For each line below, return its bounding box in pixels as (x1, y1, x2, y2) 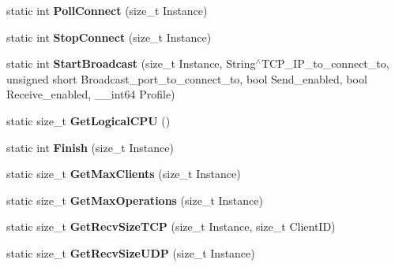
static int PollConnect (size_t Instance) (6, 2, 208, 18)
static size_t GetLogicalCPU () (6, 112, 171, 128)
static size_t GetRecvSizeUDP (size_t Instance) (6, 244, 255, 261)
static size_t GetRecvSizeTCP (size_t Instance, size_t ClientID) (6, 218, 336, 235)
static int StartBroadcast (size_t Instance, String (6, 55, 256, 72)
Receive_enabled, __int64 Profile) (6, 86, 175, 102)
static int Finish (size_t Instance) (6, 139, 174, 155)
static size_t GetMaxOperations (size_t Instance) (6, 191, 263, 208)
